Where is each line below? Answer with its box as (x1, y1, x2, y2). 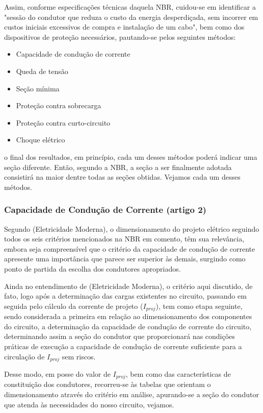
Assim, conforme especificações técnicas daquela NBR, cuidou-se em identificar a (4, 2, 256, 12)
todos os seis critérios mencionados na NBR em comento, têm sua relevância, (4, 233, 245, 244)
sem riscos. (62, 351, 96, 361)
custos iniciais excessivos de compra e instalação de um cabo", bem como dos (4, 21, 245, 32)
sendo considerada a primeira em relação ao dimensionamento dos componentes (4, 311, 252, 322)
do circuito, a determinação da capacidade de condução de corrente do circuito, (4, 321, 252, 331)
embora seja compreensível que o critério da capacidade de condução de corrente (4, 243, 255, 254)
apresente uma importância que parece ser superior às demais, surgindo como (4, 253, 246, 264)
